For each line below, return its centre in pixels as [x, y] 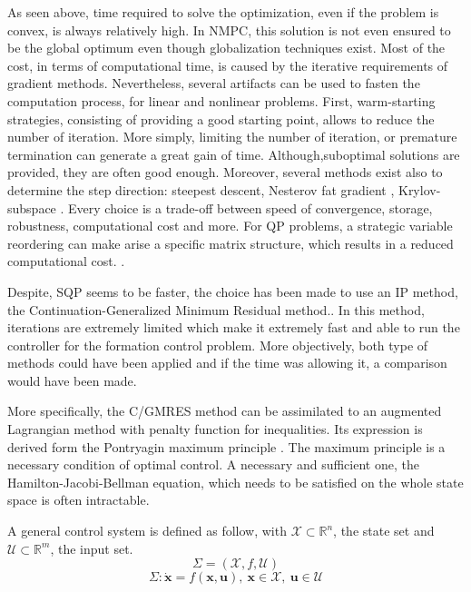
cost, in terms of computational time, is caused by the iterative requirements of [228, 65]
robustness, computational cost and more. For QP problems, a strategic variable [230, 226]
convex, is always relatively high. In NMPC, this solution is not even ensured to [229, 30]
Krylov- [419, 189]
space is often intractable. [78, 500]
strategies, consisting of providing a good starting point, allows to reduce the [221, 118]
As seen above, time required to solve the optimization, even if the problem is [223, 12]
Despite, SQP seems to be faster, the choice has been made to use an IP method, [233, 291]
